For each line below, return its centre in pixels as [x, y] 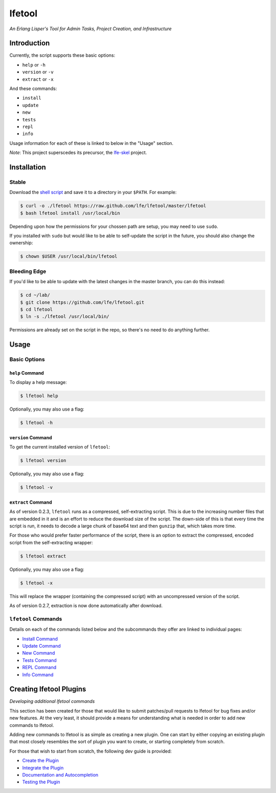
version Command [31, 437]
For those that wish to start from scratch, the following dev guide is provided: [91, 751]
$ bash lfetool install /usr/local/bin [70, 213]
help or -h [34, 65]
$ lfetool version [43, 460]
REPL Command [39, 668]
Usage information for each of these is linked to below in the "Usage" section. [91, 143]
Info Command [38, 674]
